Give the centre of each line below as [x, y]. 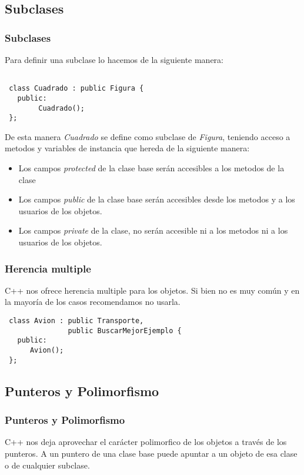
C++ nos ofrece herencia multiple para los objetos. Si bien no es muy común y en [152, 290]
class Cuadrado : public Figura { [76, 89]
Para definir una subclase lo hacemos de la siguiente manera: [114, 59]
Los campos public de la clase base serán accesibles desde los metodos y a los [157, 199]
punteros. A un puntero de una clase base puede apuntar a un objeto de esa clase [151, 453]
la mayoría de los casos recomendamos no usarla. [93, 302]
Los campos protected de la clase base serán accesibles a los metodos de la [151, 168]
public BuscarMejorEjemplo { [125, 330]
